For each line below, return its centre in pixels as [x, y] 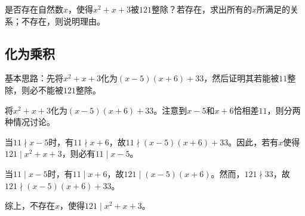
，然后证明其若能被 [241, 78]
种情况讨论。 [30, 122]
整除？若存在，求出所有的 [201, 9]
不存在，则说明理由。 [63, 21]
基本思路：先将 [34, 78]
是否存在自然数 [34, 9]
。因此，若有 [253, 142]
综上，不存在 [30, 206]
